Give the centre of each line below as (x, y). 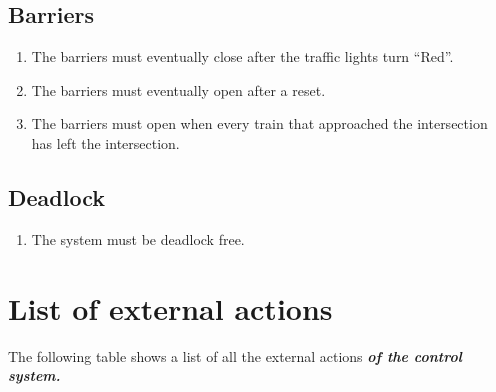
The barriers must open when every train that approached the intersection (259, 123)
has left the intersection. (105, 142)
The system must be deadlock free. (138, 238)
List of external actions (170, 307)
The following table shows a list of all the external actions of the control (235, 355)
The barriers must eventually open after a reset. (178, 89)
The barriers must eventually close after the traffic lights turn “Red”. (242, 56)
